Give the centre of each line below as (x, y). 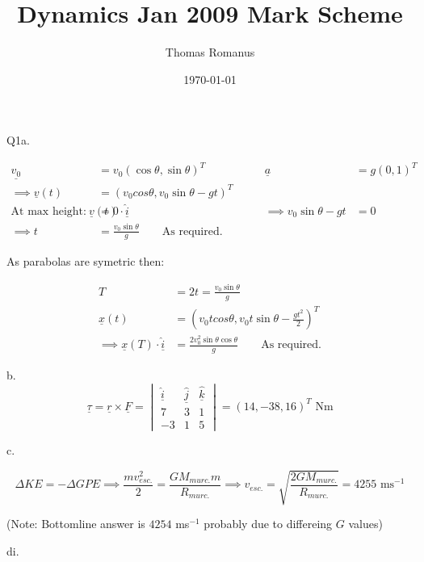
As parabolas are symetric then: (86, 261)
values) (365, 524)
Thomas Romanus (210, 52)
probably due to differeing (268, 524)
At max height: (48, 211)
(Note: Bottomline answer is (76, 524)
